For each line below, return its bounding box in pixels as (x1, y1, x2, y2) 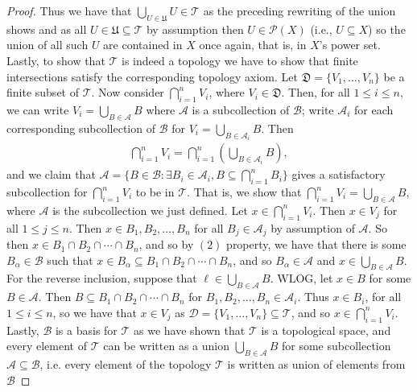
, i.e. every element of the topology (39, 356, 212, 373)
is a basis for (55, 321, 118, 338)
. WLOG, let (270, 270, 333, 287)
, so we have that (52, 303, 137, 320)
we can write (6, 101, 69, 118)
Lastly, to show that (6, 52, 105, 68)
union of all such (6, 36, 89, 53)
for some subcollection (282, 337, 391, 354)
